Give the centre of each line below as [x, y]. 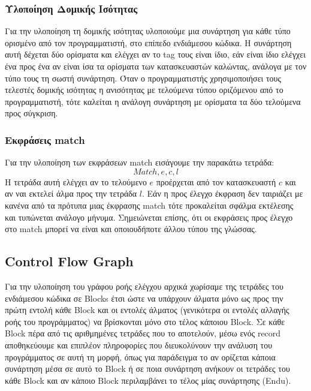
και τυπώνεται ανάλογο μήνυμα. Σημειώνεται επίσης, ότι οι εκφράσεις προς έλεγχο [149, 217]
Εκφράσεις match [45, 139]
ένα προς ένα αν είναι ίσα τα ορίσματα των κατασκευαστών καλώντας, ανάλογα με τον [156, 66]
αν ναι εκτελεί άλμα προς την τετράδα [71, 193]
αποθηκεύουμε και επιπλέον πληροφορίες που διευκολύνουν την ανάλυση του [139, 345]
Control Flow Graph [69, 261]
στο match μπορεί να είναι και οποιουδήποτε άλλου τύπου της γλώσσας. [131, 229]
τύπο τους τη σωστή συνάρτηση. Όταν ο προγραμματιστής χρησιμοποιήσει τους [143, 78]
